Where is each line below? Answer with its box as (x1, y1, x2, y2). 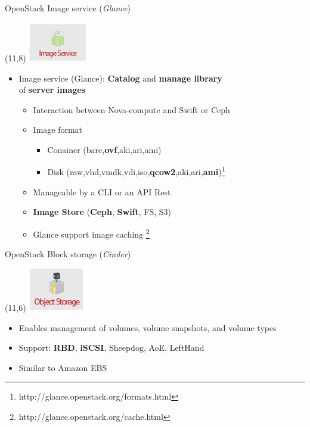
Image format (33, 123, 83, 136)
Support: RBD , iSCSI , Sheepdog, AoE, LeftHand (18, 341, 204, 354)
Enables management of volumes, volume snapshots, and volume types (18, 321, 277, 334)
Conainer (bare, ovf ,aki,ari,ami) (47, 143, 162, 155)
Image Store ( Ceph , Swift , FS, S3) (33, 205, 172, 218)
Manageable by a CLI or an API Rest (33, 185, 171, 198)
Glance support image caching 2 (33, 226, 150, 240)
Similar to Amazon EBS (18, 361, 107, 373)
